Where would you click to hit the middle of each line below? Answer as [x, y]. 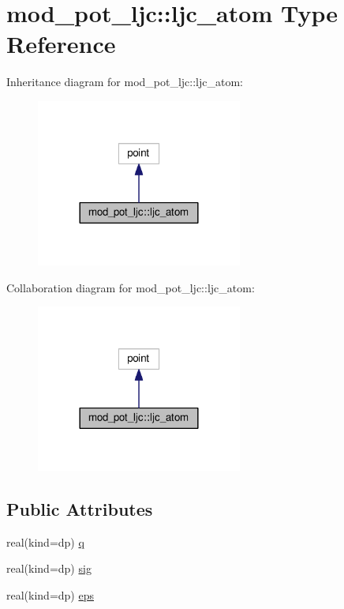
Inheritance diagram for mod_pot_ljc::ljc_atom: [125, 82]
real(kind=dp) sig [49, 568]
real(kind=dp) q [45, 541]
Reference [61, 44]
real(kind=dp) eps [50, 595]
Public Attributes [80, 509]
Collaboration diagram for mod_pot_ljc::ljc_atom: [131, 287]
